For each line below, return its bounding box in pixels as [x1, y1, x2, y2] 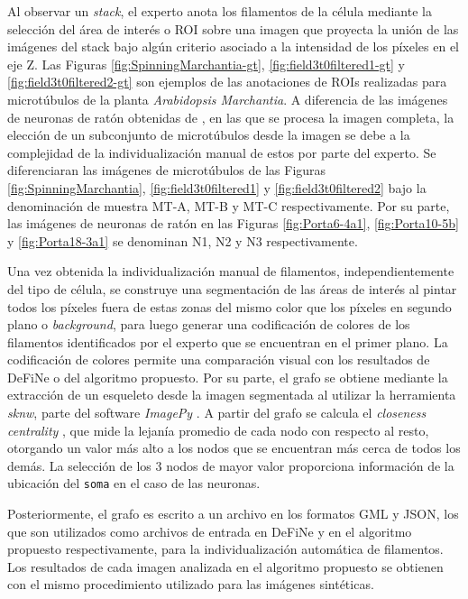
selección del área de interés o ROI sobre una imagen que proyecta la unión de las [7, 19, 459, 38]
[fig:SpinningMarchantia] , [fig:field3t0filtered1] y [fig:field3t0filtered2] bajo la [7, 178, 427, 197]
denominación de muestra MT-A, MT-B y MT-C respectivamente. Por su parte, [7, 196, 450, 215]
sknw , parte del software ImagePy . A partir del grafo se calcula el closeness [7, 403, 427, 422]
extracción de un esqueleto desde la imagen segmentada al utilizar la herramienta [7, 385, 456, 404]
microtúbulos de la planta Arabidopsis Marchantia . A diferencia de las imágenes [7, 89, 448, 108]
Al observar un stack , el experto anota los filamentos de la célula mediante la [7, 2, 432, 20]
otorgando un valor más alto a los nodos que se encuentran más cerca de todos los [7, 438, 461, 457]
